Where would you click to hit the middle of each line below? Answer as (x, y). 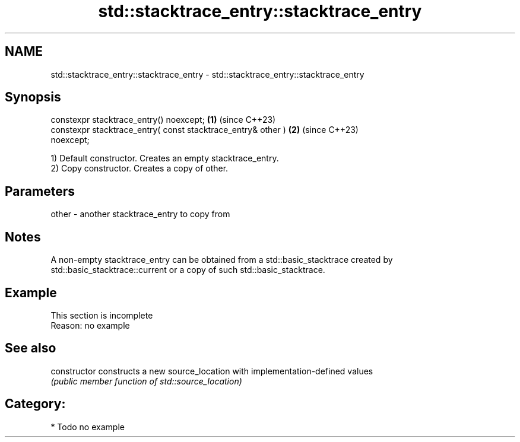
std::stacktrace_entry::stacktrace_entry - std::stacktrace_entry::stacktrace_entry (207, 74)
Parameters (40, 191)
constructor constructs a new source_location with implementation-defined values (212, 371)
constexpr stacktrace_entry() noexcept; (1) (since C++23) (163, 120)
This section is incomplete (102, 315)
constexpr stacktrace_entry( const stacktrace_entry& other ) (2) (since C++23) (204, 130)
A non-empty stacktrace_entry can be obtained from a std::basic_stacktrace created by (222, 260)
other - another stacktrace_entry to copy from (140, 214)
